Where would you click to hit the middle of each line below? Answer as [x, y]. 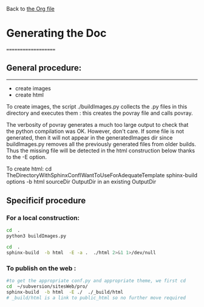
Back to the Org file [30, 9]
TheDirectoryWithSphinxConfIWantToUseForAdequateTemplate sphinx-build [102, 175]
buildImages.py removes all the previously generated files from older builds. [101, 144]
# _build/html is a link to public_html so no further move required [96, 298]
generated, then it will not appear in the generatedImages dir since [90, 137]
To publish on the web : [41, 268]
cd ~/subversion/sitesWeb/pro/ [47, 287]
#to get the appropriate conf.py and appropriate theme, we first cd [96, 281]
